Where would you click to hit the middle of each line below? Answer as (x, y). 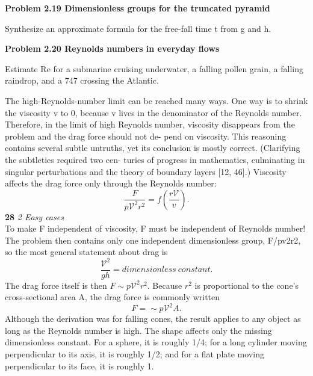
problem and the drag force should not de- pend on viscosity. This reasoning (146, 136)
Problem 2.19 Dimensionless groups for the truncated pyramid (138, 8)
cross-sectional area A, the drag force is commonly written (113, 297)
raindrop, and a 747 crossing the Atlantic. (82, 80)
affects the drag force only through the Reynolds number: (111, 183)
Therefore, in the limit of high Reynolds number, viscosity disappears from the (150, 124)
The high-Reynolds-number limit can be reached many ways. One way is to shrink (156, 100)
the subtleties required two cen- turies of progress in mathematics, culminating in (155, 159)
